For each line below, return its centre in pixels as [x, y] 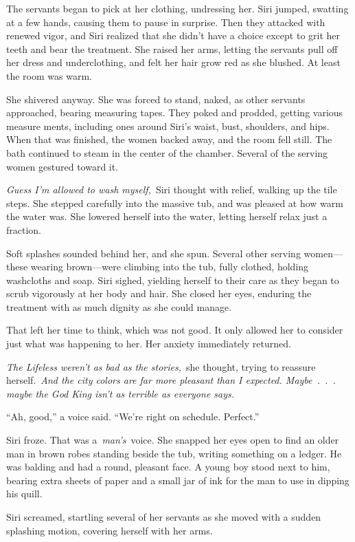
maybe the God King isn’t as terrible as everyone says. [121, 393]
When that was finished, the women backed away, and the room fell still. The [169, 139]
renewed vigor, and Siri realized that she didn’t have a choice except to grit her [173, 35]
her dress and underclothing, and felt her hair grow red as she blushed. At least [173, 62]
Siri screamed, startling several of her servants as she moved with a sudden [164, 517]
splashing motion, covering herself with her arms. [110, 530]
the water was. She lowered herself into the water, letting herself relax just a [167, 216]
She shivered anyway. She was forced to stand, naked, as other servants [156, 99]
